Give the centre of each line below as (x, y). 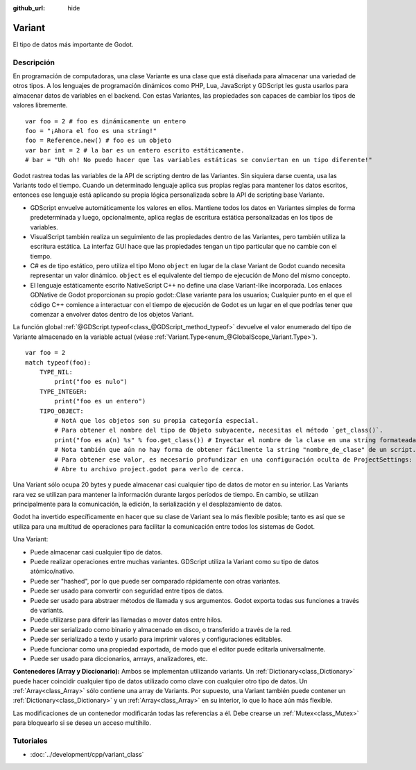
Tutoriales (30, 741)
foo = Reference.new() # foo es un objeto (98, 141)
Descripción (34, 62)
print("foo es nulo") (91, 382)
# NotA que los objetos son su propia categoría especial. (157, 420)
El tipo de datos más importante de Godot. (73, 44)
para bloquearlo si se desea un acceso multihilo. (82, 723)
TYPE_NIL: (56, 372)
